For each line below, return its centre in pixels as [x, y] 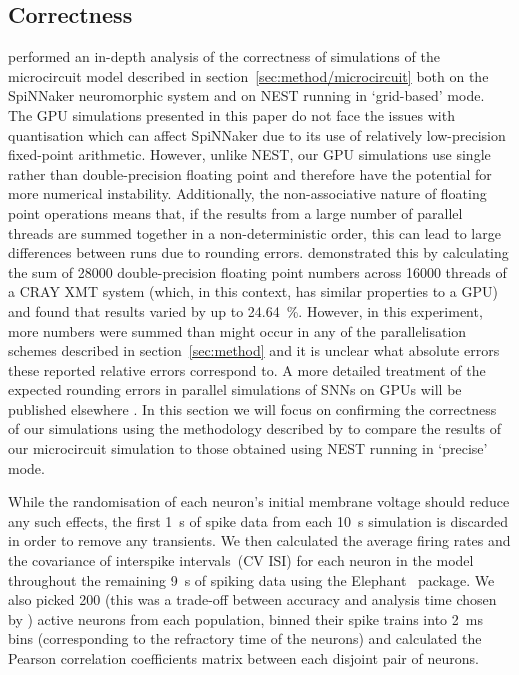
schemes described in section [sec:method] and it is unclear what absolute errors [254, 350]
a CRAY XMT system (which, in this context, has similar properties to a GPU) [253, 291]
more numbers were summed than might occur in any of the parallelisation [237, 330]
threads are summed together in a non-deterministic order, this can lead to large [254, 232]
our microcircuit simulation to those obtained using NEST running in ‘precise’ [248, 448]
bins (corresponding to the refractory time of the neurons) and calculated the [245, 638]
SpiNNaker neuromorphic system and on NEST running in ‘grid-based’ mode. [246, 95]
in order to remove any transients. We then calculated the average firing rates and [259, 540]
